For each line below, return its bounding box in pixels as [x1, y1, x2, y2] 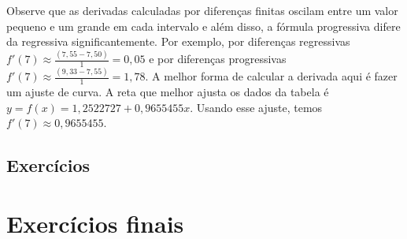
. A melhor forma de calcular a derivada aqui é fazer [145, 68, 398, 84]
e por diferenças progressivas [149, 50, 287, 67]
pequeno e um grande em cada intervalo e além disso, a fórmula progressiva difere [6, 17, 401, 34]
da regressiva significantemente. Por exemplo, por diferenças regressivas [6, 33, 350, 50]
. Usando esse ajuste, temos [190, 99, 323, 115]
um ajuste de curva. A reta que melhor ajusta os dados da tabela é [6, 84, 329, 100]
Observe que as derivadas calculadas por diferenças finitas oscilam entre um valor [6, 2, 398, 18]
